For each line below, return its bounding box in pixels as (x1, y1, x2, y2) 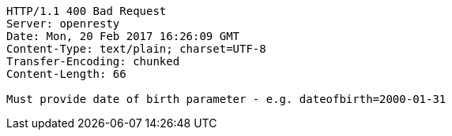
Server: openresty (6, 17, 120, 30)
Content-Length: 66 (6, 68, 126, 80)
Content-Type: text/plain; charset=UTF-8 (6, 42, 266, 55)
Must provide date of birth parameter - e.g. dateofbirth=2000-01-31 (6, 93, 446, 105)
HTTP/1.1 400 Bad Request (6, 5, 167, 17)
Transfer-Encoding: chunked (6, 55, 180, 68)
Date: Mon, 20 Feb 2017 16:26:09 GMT (6, 30, 240, 42)
